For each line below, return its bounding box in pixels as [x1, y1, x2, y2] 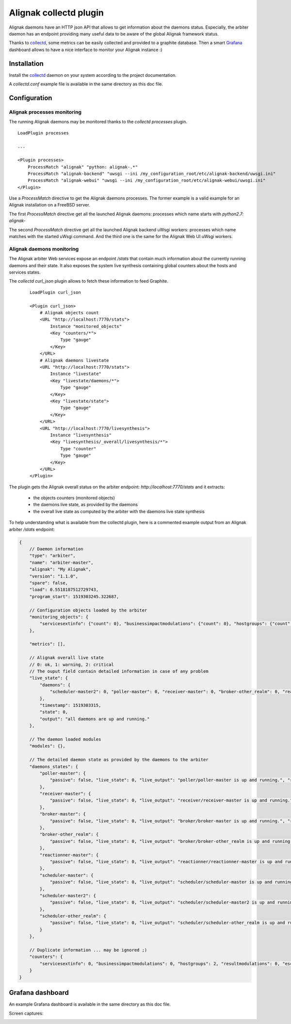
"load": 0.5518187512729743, [29, 587, 99, 593]
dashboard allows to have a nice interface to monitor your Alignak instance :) [9, 47, 162, 52]
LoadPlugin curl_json [30, 290, 81, 295]
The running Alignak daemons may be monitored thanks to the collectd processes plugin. [9, 119, 188, 125]
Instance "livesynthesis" [50, 432, 112, 438]
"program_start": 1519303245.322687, [29, 594, 119, 599]
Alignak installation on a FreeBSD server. [9, 202, 90, 208]
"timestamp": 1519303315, [39, 702, 101, 708]
